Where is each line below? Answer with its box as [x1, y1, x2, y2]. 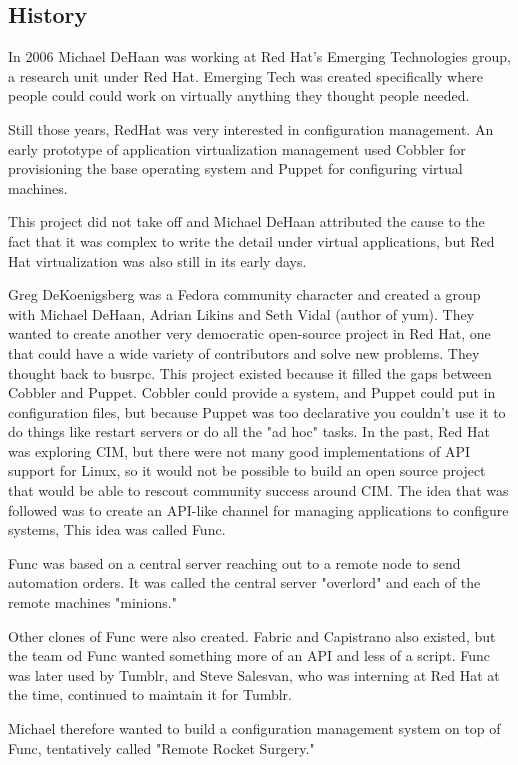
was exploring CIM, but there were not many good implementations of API [8, 440, 471, 461]
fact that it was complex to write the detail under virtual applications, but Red [8, 230, 495, 251]
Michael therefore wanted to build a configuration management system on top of [8, 718, 501, 739]
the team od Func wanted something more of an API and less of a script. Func [8, 645, 491, 666]
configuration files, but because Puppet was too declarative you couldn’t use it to [8, 401, 506, 422]
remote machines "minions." [8, 592, 177, 613]
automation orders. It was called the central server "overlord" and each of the [8, 572, 481, 593]
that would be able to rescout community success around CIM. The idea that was [8, 480, 509, 501]
